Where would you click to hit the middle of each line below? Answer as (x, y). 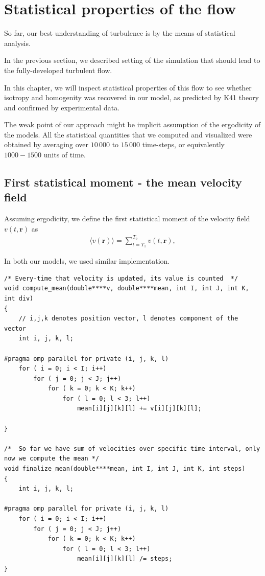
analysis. (17, 43)
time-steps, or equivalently (183, 144)
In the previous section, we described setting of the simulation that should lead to (132, 60)
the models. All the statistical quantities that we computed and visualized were (128, 134)
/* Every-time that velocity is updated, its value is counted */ (121, 278)
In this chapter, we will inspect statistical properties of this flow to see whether (128, 87)
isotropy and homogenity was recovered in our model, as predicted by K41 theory (132, 97)
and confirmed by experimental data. (62, 107)
